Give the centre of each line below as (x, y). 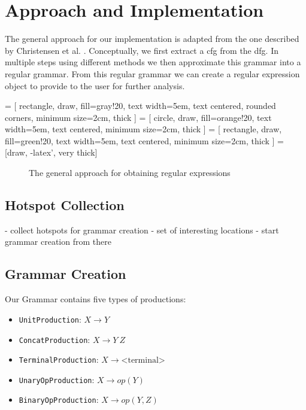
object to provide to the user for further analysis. (95, 85)
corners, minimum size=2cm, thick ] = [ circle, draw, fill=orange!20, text (138, 117)
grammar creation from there (58, 242)
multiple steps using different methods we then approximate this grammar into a (153, 62)
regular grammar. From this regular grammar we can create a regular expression (152, 73)
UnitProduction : (50, 319)
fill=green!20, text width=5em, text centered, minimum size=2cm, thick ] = (145, 140)
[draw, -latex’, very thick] (51, 152)
